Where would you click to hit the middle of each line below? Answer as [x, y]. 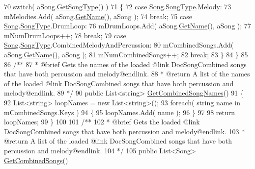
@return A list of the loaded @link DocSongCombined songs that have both [118, 141]
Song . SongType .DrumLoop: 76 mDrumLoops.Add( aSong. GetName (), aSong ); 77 [127, 26]
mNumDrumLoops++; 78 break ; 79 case [65, 35]
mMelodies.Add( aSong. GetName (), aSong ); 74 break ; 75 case [98, 16]
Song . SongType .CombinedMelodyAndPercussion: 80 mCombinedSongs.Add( [119, 45]
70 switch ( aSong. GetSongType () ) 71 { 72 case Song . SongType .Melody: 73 [118, 6]
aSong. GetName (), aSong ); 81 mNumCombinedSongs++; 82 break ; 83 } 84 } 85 [126, 54]
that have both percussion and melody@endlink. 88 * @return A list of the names [127, 74]
